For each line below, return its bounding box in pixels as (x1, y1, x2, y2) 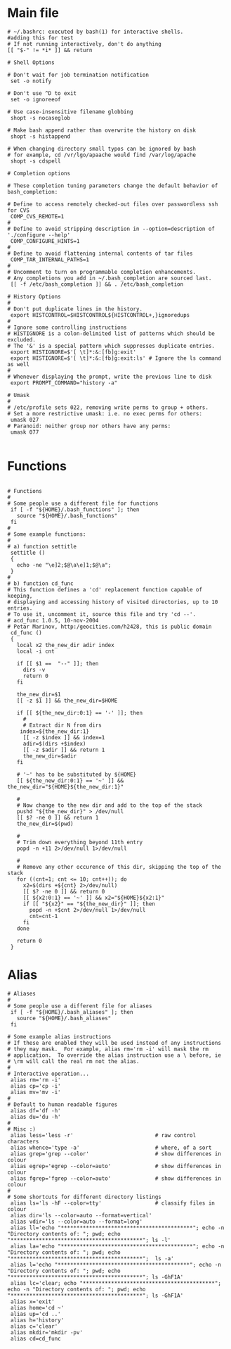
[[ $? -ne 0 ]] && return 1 (16, 814, 99, 821)
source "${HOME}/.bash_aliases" (16, 1015, 112, 1022)
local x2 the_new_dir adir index (16, 641, 114, 648)
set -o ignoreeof (10, 96, 61, 103)
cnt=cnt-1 (29, 912, 58, 920)
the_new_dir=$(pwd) (16, 820, 74, 827)
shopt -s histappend (10, 132, 71, 140)
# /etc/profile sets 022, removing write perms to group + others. (7, 403, 209, 411)
